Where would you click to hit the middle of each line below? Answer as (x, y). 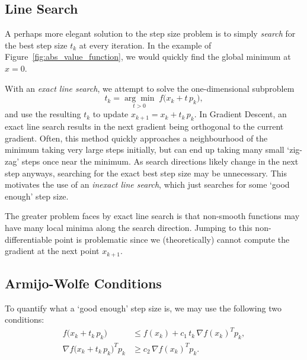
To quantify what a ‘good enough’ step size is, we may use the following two (143, 308)
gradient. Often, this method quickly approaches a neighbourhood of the (136, 138)
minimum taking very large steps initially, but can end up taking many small (145, 150)
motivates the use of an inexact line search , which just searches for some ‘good (147, 184)
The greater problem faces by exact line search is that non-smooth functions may (152, 216)
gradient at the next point (52, 251)
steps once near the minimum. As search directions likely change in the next (160, 161)
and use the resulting (43, 114)
